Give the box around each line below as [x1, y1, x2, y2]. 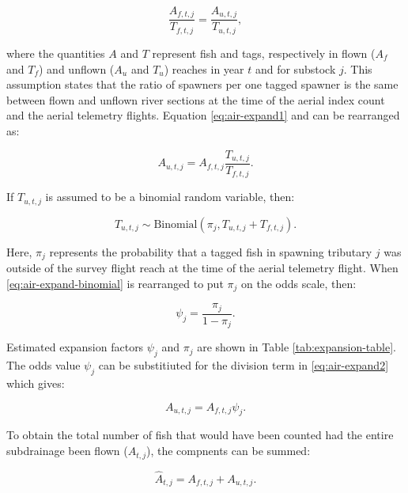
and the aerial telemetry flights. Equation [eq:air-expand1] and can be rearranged [6, 107, 400, 123]
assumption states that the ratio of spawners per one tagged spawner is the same [6, 76, 399, 93]
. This [343, 60, 372, 77]
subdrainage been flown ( [6, 442, 128, 459]
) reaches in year [164, 60, 244, 77]
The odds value [6, 357, 81, 374]
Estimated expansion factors [6, 339, 144, 355]
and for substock [255, 60, 336, 77]
